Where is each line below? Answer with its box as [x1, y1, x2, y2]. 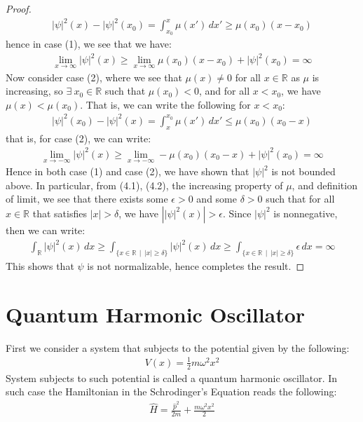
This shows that [6, 258, 74, 273]
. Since [222, 205, 252, 220]
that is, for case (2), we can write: [6, 130, 151, 145]
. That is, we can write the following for [80, 97, 251, 111]
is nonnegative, [273, 205, 338, 220]
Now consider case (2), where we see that [6, 69, 182, 84]
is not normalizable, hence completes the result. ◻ [87, 258, 305, 273]
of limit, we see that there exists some [6, 191, 168, 206]
